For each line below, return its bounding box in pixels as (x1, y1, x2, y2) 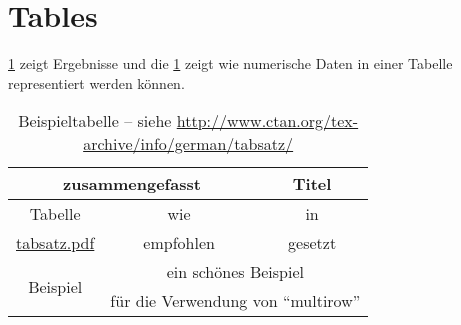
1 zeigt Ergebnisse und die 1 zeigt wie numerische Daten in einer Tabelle (8, 53, 453, 74)
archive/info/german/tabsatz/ (83, 132, 294, 156)
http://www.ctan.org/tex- (176, 109, 359, 133)
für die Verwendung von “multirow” (110, 289, 361, 313)
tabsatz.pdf (16, 231, 95, 255)
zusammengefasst (63, 172, 201, 196)
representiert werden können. (8, 72, 185, 93)
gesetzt (288, 231, 337, 255)
